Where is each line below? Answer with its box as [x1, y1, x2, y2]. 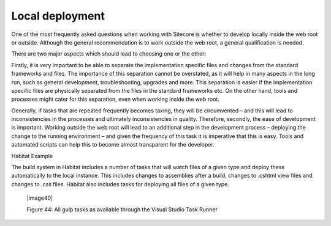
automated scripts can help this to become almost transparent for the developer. [11, 141, 215, 148]
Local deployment [11, 9, 105, 23]
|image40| [26, 194, 53, 202]
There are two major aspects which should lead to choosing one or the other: [11, 50, 207, 57]
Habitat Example [11, 152, 53, 159]
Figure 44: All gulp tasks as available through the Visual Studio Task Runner [26, 205, 218, 213]
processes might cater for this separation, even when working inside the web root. [11, 95, 220, 103]
